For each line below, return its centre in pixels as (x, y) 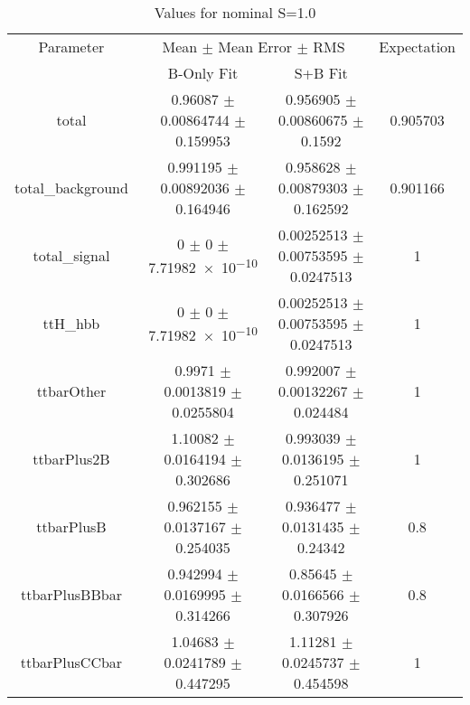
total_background (71, 188)
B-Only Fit (203, 73)
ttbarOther (71, 391)
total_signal (71, 255)
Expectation (417, 47)
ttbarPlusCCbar (71, 662)
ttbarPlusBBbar (71, 594)
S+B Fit (321, 73)
